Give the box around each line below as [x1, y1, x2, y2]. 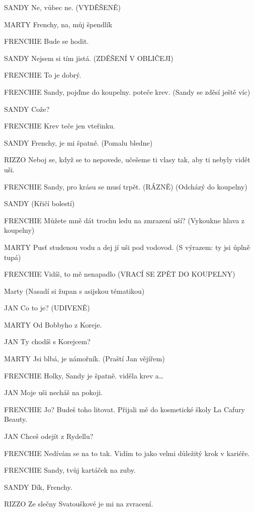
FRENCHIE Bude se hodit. [4, 36, 89, 46]
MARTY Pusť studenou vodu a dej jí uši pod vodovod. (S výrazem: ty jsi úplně [4, 241, 250, 252]
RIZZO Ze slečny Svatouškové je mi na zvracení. [4, 498, 153, 509]
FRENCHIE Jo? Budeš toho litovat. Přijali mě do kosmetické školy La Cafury [4, 404, 245, 414]
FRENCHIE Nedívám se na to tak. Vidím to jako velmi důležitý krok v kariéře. [4, 447, 250, 458]
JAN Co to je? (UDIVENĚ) [4, 302, 90, 313]
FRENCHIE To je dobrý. [4, 70, 81, 80]
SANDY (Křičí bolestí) [4, 198, 75, 209]
